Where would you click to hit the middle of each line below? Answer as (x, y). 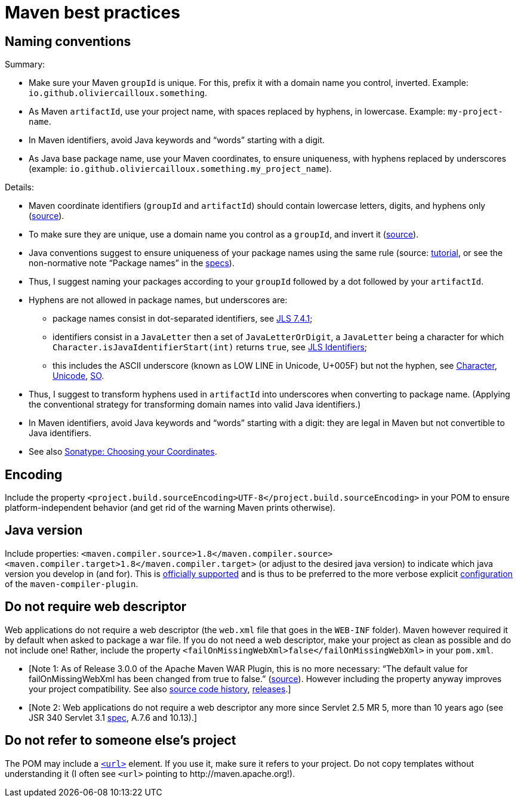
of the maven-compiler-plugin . (72, 584)
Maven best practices (92, 13)
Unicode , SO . (78, 376)
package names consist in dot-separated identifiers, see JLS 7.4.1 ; (183, 319)
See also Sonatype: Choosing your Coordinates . (123, 452)
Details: (19, 187)
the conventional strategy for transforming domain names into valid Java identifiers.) (195, 405)
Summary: (25, 64)
